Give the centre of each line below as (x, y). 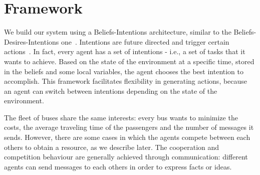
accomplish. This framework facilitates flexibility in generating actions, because (126, 81)
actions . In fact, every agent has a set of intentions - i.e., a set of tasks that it (125, 51)
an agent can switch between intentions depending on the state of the (111, 91)
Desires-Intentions (32, 41)
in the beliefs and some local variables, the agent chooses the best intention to (124, 71)
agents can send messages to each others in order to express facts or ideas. (118, 166)
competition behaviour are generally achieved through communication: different (126, 157)
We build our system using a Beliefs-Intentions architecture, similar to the (118, 32)
